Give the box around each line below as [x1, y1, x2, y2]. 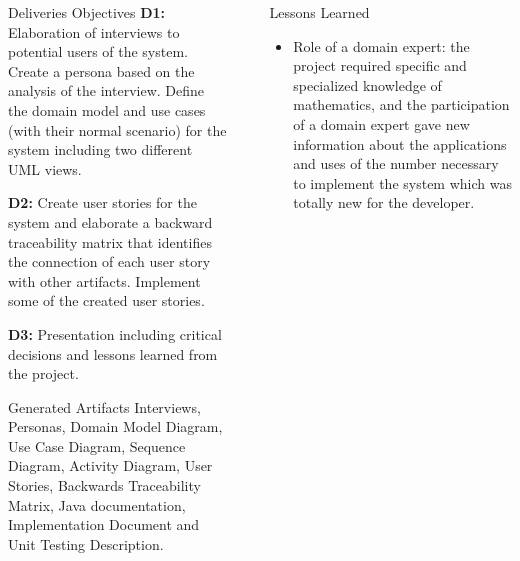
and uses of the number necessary [293, 153, 499, 174]
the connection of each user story [8, 251, 211, 272]
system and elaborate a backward [8, 211, 213, 232]
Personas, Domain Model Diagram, [8, 416, 223, 437]
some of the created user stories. [8, 290, 205, 311]
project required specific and [293, 55, 467, 76]
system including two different [8, 139, 193, 160]
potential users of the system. [8, 41, 188, 62]
